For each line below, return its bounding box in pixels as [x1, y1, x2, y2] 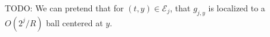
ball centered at [46, 16, 103, 29]
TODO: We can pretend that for [5, 2, 124, 14]
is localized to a [208, 2, 265, 14]
